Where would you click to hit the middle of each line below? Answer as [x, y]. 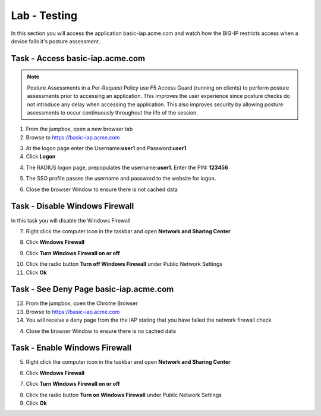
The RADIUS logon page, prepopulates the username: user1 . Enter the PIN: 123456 [127, 167]
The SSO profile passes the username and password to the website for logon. [121, 179]
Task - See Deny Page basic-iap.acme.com [92, 289]
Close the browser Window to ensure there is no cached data [101, 331]
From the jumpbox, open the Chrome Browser [82, 303]
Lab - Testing [44, 15]
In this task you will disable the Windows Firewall [71, 220]
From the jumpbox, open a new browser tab [79, 129]
